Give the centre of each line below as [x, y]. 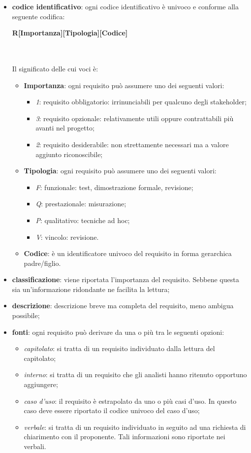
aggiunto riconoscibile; [69, 154]
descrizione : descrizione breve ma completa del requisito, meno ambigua [123, 306]
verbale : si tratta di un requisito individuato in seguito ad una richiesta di [135, 427]
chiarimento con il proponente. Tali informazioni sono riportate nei [125, 437]
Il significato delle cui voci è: [55, 68]
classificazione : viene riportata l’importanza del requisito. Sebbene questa [125, 279]
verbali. [35, 446]
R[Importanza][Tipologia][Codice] [70, 33]
